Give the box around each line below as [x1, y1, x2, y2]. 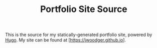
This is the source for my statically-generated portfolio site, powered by [5, 31, 153, 38]
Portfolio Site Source [40, 3, 128, 15]
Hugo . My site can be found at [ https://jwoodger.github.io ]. [5, 37, 126, 43]
